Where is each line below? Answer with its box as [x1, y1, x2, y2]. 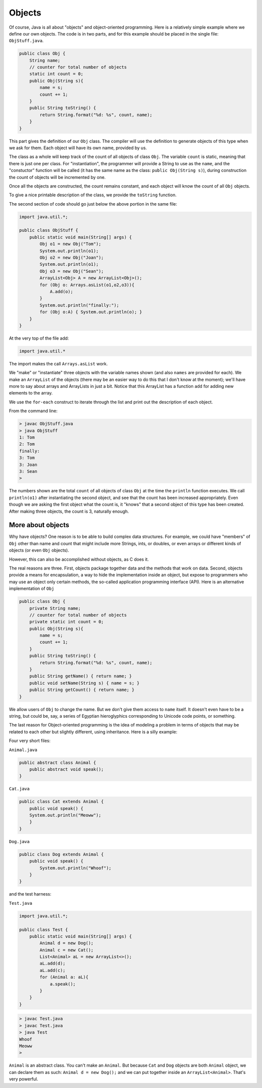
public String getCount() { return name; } [29, 687, 134, 692]
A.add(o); [49, 289, 73, 294]
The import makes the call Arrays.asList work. [9, 361, 108, 366]
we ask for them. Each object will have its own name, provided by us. [9, 145, 147, 151]
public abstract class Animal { [19, 760, 97, 765]
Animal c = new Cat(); [39, 947, 94, 952]
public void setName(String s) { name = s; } [29, 680, 140, 686]
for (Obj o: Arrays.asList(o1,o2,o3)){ [39, 282, 134, 288]
